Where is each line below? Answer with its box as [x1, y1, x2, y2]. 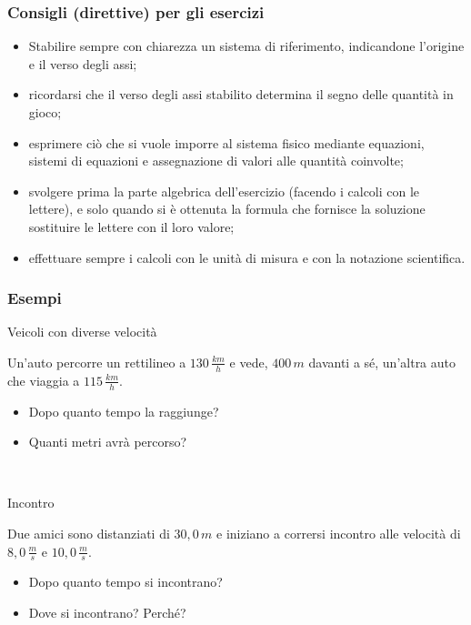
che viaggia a [7, 370, 80, 389]
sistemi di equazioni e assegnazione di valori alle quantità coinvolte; [28, 151, 404, 170]
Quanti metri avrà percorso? [28, 432, 187, 451]
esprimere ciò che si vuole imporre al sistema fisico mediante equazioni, [28, 133, 425, 152]
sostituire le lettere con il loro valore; [28, 217, 235, 236]
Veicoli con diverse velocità [7, 322, 157, 341]
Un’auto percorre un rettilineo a [7, 352, 186, 371]
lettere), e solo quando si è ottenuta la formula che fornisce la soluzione [28, 199, 426, 218]
